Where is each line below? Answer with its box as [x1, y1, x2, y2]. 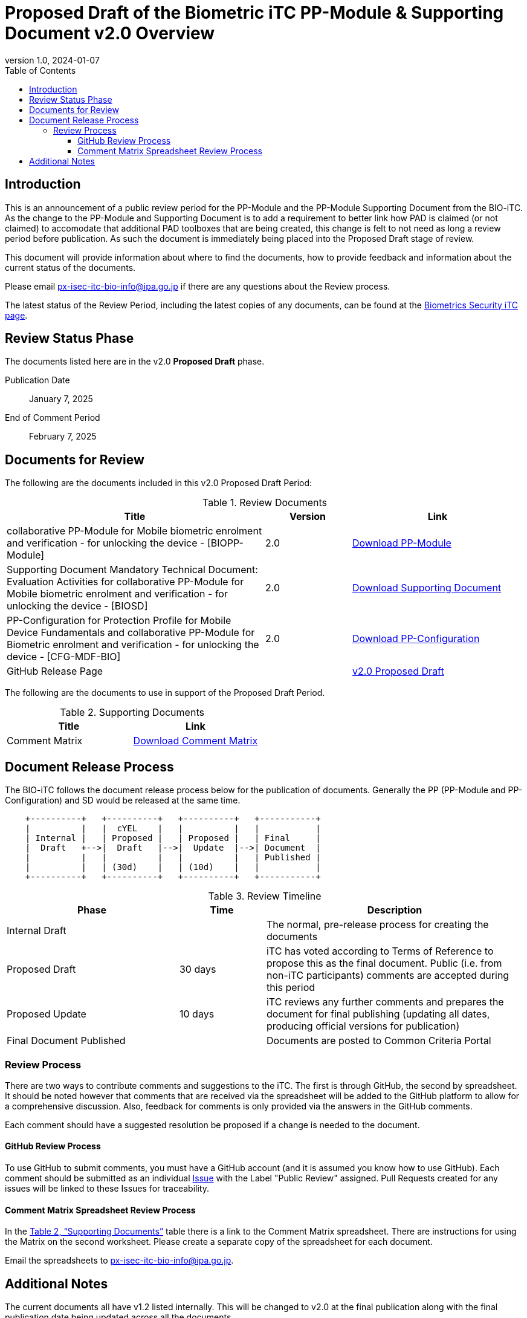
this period [266, 981, 315, 994]
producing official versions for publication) [266, 1020, 460, 1033]
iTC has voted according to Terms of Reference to [266, 945, 494, 958]
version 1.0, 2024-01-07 [5, 54, 100, 65]
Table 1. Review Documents [202, 496, 327, 509]
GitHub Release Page [7, 665, 103, 678]
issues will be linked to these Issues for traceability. [5, 1183, 209, 1194]
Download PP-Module [352, 537, 451, 550]
